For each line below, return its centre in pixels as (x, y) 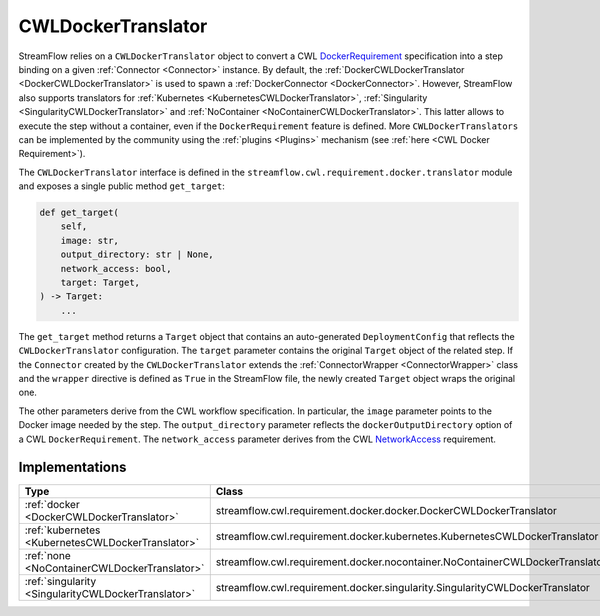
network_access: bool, (116, 268)
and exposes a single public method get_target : (121, 186)
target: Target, (100, 282)
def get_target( (79, 213)
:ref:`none (47, 556)
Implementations (72, 467)
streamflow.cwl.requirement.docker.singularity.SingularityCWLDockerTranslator (402, 588)
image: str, (90, 240)
